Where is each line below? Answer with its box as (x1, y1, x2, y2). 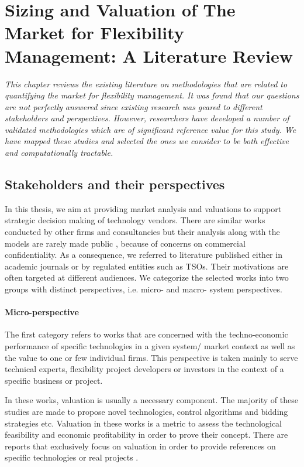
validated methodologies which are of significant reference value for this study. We (5, 123, 296, 135)
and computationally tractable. (5, 146, 113, 159)
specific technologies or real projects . (5, 451, 139, 463)
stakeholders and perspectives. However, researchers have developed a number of (5, 112, 289, 124)
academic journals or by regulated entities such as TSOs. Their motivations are (5, 260, 289, 272)
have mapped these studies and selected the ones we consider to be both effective (5, 135, 289, 147)
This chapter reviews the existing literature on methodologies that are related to (5, 77, 288, 90)
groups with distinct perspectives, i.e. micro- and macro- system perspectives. (5, 283, 282, 295)
